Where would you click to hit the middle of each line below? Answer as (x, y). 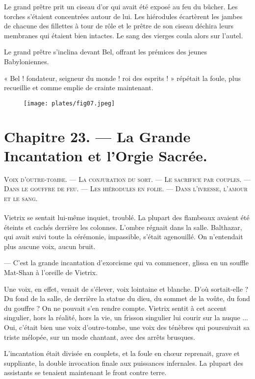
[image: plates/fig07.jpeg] (69, 103)
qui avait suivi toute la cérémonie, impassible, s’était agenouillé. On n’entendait (124, 237)
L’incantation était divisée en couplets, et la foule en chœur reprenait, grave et (122, 353)
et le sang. (21, 198)
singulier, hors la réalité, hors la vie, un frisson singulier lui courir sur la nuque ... (126, 317)
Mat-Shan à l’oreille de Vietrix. (51, 272)
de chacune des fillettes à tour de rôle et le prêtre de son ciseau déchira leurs (119, 26)
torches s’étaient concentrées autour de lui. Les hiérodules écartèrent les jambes (123, 16)
